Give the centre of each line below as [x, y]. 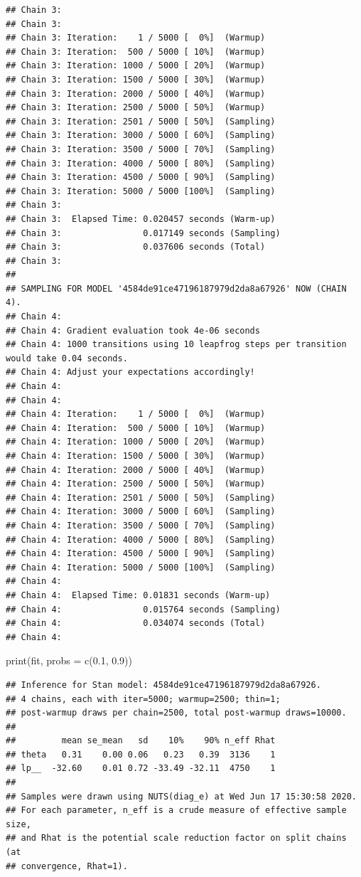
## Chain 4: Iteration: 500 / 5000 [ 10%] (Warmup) [136, 428]
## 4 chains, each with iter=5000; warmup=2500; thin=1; [143, 699]
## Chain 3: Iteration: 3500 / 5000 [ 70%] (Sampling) [141, 149]
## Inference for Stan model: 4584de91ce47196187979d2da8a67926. [163, 685]
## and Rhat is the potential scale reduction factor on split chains [176, 838]
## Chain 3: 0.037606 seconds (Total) [136, 247]
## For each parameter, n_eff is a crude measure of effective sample [176, 810]
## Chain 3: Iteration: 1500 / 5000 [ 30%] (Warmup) [136, 79]
